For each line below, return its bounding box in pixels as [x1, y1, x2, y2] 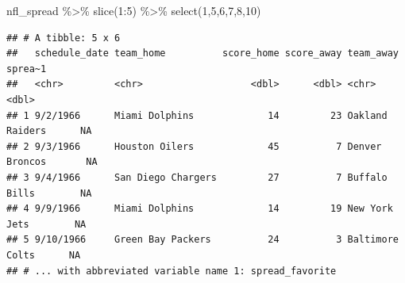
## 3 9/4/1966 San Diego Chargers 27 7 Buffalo [6, 171, 388, 183]
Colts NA [6, 249, 81, 261]
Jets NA [6, 218, 87, 230]
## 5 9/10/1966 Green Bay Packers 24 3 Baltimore [6, 234, 399, 246]
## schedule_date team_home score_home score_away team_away [6, 48, 399, 59]
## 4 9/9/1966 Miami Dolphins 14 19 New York [6, 203, 393, 215]
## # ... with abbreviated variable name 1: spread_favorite [6, 265, 337, 277]
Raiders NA [6, 125, 92, 137]
